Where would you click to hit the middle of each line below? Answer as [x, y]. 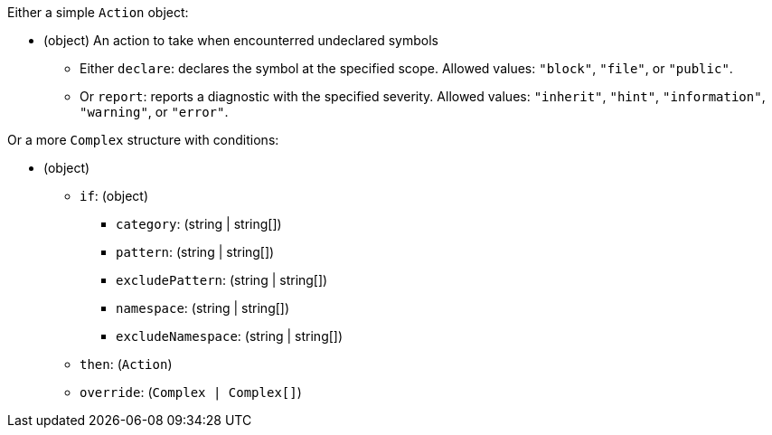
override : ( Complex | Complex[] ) [191, 392]
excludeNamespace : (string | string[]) [230, 336]
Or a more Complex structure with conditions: [143, 140]
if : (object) [114, 196]
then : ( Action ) [126, 364]
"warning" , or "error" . [154, 112]
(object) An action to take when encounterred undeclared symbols [241, 40]
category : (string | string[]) [199, 224]
